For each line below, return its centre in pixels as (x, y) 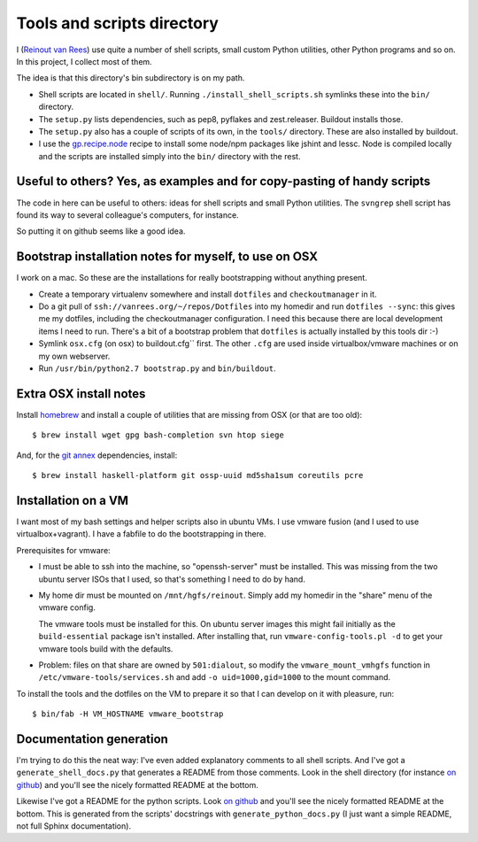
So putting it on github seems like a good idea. (101, 231)
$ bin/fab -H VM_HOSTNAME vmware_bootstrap (128, 714)
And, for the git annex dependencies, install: (97, 455)
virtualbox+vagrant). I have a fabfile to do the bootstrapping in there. (141, 534)
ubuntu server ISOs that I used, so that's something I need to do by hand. (172, 579)
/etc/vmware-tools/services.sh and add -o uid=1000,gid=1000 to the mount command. (215, 677)
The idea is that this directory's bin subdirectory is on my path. (131, 78)
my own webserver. (74, 356)
